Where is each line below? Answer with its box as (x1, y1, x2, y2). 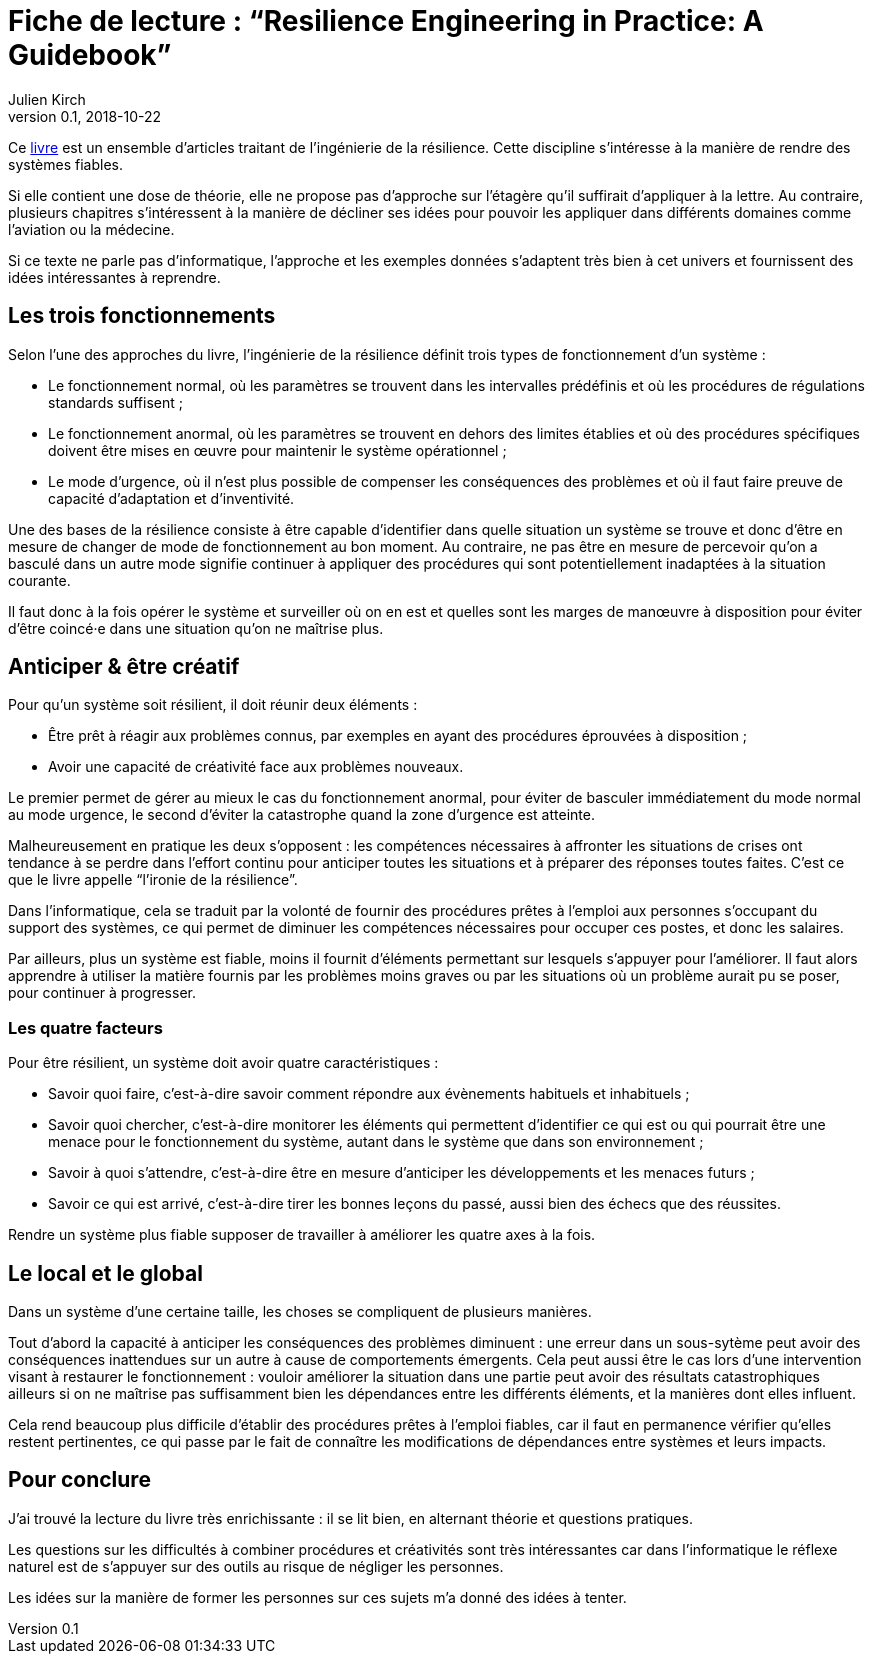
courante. (8, 571, 71, 589)
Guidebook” (8, 38, 172, 72)
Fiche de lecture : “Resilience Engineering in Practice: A (8, 4, 764, 38)
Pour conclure (8, 1467, 151, 1493)
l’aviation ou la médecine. (8, 220, 175, 238)
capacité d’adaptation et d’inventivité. (48, 489, 295, 507)
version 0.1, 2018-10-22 (8, 107, 162, 125)
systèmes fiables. (8, 155, 123, 173)
